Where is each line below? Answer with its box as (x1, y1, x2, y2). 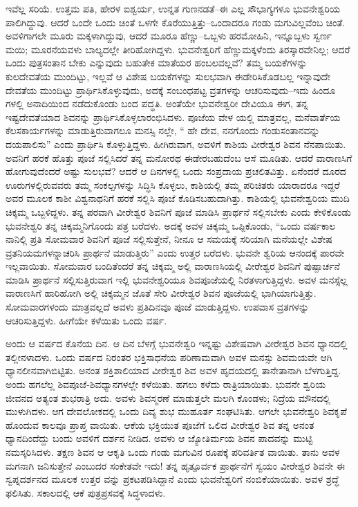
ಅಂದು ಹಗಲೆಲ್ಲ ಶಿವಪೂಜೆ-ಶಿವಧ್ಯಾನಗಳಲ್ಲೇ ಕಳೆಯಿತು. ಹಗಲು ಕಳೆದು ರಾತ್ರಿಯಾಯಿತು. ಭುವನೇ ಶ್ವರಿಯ (6, 377, 326, 391)
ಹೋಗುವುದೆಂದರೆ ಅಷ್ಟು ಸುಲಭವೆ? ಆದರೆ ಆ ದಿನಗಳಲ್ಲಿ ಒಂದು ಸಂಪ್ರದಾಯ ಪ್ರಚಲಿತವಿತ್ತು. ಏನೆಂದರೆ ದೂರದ (6, 164, 346, 178)
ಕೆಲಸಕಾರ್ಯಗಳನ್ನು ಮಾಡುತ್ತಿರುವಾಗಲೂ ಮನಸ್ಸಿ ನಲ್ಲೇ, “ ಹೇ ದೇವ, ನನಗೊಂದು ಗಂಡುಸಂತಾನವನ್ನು (6, 123, 320, 138)
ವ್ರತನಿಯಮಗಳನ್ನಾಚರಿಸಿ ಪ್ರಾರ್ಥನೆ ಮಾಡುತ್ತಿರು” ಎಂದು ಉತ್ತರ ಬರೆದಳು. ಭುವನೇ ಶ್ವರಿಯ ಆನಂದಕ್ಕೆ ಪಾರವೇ (6, 245, 344, 259)
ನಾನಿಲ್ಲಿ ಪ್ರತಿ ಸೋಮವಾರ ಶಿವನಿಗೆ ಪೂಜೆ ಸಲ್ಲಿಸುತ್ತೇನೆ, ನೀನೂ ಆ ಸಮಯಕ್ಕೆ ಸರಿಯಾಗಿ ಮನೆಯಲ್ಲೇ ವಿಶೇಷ (6, 232, 332, 246)
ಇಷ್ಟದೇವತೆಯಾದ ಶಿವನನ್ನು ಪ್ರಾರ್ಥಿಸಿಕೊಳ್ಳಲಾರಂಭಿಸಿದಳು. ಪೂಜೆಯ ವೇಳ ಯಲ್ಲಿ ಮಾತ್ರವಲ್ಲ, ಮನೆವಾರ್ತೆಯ (6, 109, 341, 124)
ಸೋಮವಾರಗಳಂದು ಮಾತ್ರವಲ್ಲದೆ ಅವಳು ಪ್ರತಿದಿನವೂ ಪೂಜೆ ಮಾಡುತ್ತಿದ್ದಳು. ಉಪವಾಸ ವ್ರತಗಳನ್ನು (6, 299, 310, 314)
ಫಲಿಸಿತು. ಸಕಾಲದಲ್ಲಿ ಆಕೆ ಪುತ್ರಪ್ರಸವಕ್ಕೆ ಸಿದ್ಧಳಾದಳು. (6, 485, 166, 499)
